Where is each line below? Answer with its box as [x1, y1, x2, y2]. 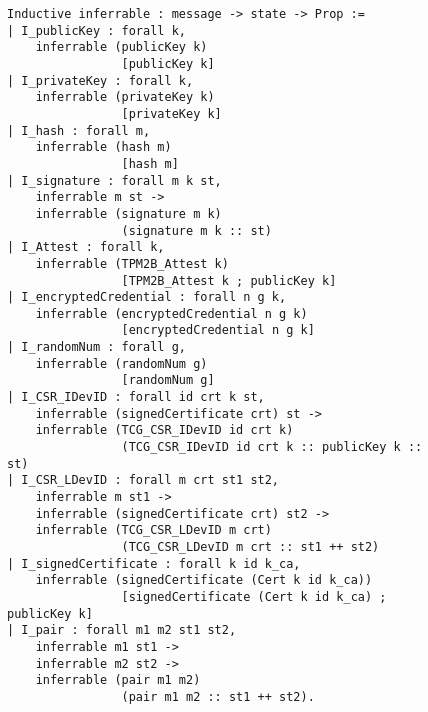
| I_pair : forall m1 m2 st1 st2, [7, 623, 237, 638]
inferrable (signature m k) [35, 206, 222, 221]
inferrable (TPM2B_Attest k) [35, 256, 229, 271]
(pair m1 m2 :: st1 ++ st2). [121, 689, 315, 704]
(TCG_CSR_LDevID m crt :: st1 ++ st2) [121, 540, 380, 554]
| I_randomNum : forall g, [7, 340, 186, 355]
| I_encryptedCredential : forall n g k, [7, 290, 287, 305]
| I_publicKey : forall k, [7, 23, 186, 38]
